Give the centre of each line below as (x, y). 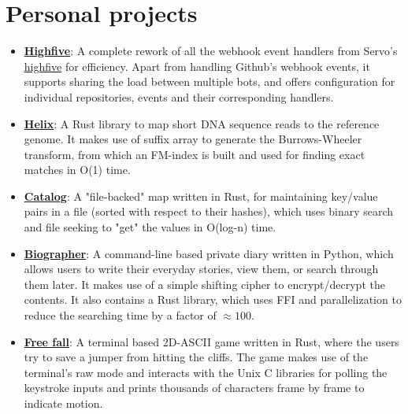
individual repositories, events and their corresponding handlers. (179, 96)
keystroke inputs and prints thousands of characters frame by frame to (194, 388)
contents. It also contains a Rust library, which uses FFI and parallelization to (213, 299)
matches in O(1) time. (77, 170)
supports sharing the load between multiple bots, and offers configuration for (210, 81)
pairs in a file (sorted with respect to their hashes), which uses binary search (209, 211)
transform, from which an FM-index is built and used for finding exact (195, 154)
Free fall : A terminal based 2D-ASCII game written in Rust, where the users (211, 341)
